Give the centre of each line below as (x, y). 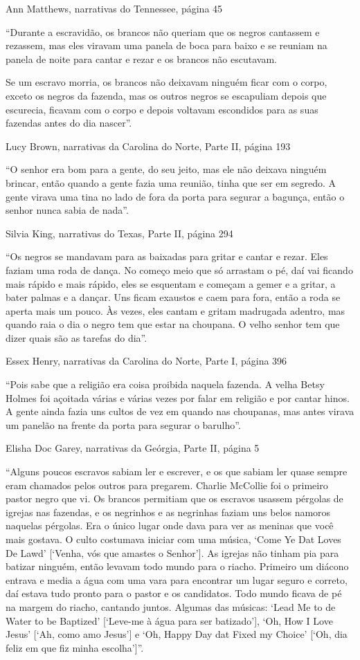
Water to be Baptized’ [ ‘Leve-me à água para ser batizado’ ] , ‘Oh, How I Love (169, 620)
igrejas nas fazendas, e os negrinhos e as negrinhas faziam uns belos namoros (168, 512)
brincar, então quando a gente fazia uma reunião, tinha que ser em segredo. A (171, 182)
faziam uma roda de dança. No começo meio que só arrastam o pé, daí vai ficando (179, 269)
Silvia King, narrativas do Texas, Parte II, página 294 (119, 233)
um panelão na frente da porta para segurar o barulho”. (123, 424)
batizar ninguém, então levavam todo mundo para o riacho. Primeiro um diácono (177, 566)
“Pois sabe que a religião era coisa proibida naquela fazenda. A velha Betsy (165, 384)
